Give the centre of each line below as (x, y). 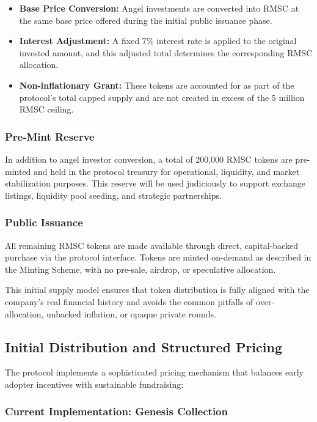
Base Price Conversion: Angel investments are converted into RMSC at (159, 8)
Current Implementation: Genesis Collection (116, 411)
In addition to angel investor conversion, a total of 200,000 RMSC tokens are (149, 159)
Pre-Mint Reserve (50, 136)
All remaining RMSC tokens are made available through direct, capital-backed (151, 245)
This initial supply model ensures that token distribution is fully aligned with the (157, 290)
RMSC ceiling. (46, 109)
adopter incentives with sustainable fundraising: (94, 384)
